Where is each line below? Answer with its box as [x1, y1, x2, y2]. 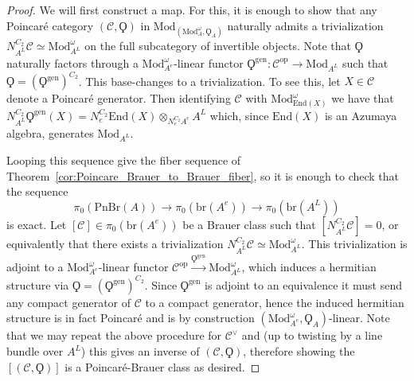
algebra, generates [6, 125, 94, 142]
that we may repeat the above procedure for [6, 327, 222, 344]
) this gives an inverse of [80, 343, 200, 360]
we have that [331, 90, 394, 107]
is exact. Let [6, 216, 67, 232]
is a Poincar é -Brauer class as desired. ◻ [64, 358, 260, 375]
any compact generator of [6, 294, 131, 310]
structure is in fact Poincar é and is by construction [6, 309, 255, 326]
